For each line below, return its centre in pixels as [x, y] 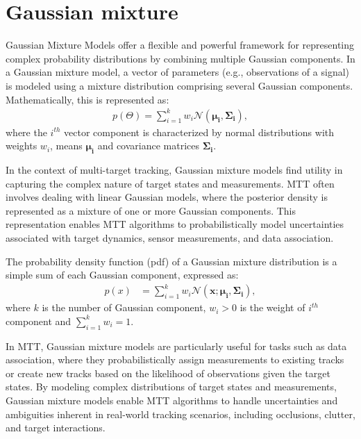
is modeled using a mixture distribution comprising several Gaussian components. [179, 85]
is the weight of [272, 307]
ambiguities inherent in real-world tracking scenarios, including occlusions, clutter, [180, 414]
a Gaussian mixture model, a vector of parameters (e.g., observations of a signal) [178, 72]
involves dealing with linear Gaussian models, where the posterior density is [167, 197]
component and [39, 321]
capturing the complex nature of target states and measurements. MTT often [170, 183]
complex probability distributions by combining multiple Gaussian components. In [180, 58]
